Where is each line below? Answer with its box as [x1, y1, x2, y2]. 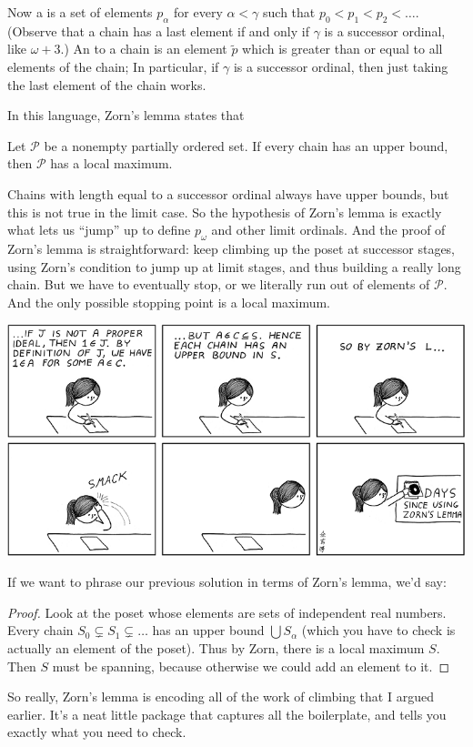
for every [174, 3, 223, 21]
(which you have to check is [301, 621, 456, 640]
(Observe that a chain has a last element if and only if [7, 21, 309, 40]
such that [263, 3, 316, 21]
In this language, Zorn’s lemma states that [7, 106, 245, 125]
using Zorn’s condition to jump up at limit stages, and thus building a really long [7, 257, 461, 276]
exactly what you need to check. [7, 722, 186, 742]
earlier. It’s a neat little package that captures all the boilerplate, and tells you [7, 704, 447, 723]
